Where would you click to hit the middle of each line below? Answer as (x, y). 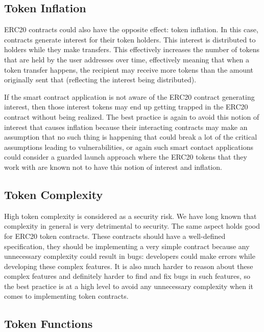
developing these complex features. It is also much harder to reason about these (129, 266)
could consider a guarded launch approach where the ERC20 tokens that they (126, 157)
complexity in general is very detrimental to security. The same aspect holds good (132, 226)
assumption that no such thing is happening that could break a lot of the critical (131, 137)
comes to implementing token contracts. (66, 296)
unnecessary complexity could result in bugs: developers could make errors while (130, 256)
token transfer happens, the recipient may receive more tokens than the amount (129, 69)
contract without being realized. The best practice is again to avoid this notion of (132, 116)
